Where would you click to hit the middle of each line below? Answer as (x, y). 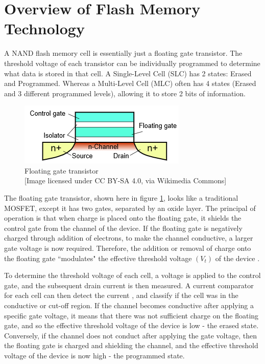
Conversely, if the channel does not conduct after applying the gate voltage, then (130, 335)
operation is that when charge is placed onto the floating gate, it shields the (123, 218)
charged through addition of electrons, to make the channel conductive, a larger (129, 238)
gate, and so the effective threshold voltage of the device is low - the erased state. (131, 325)
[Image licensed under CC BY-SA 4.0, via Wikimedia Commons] (126, 180)
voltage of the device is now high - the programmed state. (94, 355)
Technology (44, 28)
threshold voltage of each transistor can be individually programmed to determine (132, 63)
